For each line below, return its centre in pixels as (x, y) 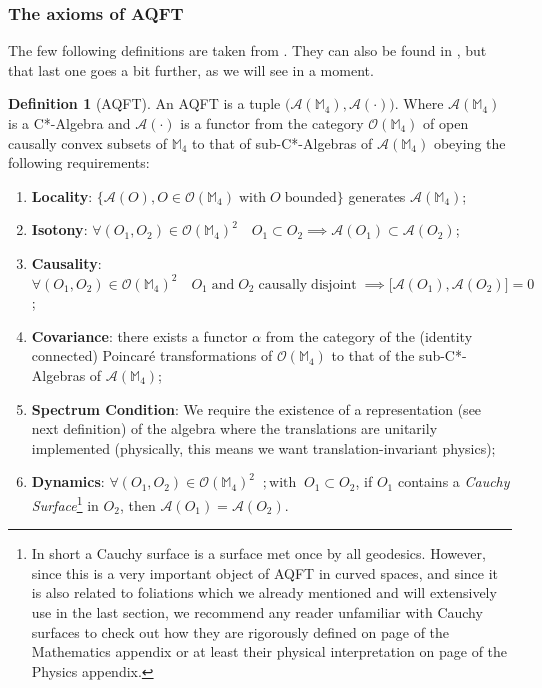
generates (377, 195)
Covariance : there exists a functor (139, 335)
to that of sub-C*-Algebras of (282, 142)
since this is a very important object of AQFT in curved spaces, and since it (265, 572)
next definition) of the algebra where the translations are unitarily (234, 428)
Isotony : (59, 229)
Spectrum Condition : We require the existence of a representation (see (256, 408)
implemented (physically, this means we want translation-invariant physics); (263, 447)
